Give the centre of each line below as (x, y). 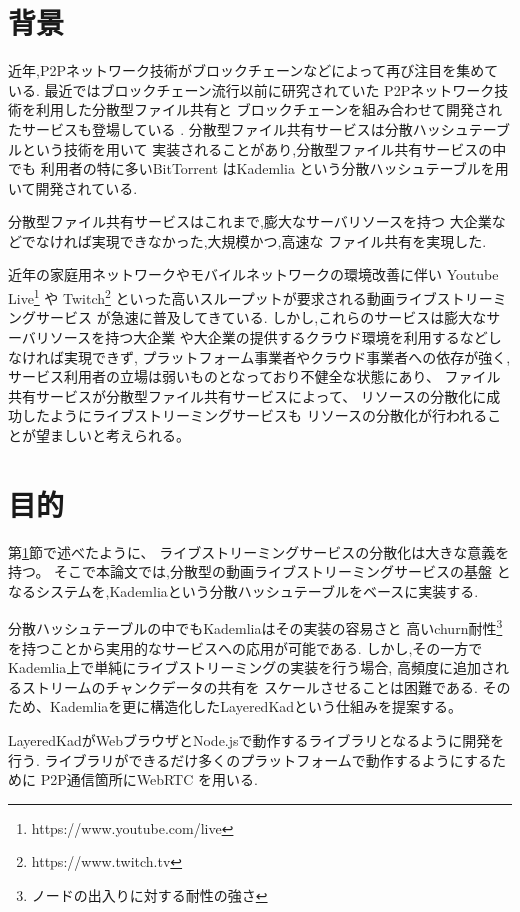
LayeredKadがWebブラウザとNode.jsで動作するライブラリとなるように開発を (256, 740)
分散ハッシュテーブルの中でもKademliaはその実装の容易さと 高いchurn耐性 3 (255, 627)
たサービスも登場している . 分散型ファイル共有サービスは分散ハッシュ (238, 128)
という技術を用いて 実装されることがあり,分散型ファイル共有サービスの (257, 148)
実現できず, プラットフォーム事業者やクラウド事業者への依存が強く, (287, 356)
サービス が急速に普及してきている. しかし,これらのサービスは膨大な (261, 317)
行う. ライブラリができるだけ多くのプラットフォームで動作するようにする (250, 759)
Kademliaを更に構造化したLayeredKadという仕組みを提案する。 (256, 706)
